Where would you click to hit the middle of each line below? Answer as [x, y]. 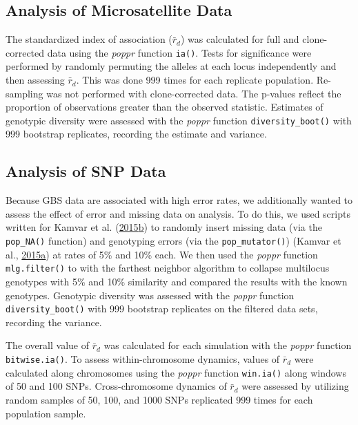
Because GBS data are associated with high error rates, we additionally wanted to [179, 200]
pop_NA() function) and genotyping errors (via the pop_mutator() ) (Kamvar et [173, 241]
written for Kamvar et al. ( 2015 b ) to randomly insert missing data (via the [164, 227]
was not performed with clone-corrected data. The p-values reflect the [194, 93]
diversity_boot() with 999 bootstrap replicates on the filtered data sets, [162, 309]
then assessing [35, 80]
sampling [24, 93]
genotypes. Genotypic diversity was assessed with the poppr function [150, 295]
